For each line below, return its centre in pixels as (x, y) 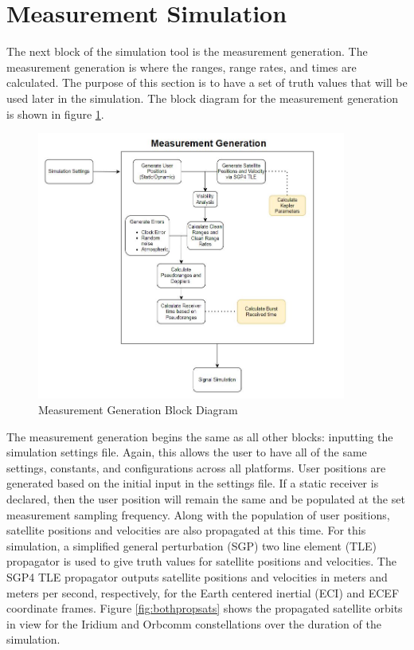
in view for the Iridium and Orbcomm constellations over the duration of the (194, 623)
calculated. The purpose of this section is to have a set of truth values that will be (207, 82)
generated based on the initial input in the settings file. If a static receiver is (193, 483)
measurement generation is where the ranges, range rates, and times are (182, 67)
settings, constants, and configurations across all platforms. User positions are (196, 467)
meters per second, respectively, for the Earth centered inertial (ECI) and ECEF (203, 592)
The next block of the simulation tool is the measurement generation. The (187, 51)
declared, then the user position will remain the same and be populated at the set (206, 498)
